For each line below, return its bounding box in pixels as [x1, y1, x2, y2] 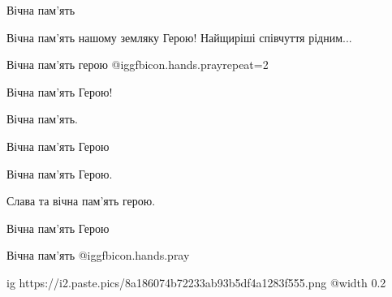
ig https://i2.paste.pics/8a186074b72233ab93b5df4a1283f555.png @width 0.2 [6, 273, 386, 291]
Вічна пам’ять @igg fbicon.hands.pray [6, 247, 190, 264]
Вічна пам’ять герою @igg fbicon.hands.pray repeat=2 [6, 56, 269, 73]
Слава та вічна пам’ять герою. [6, 192, 156, 209]
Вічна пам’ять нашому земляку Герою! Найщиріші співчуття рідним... [6, 28, 352, 45]
